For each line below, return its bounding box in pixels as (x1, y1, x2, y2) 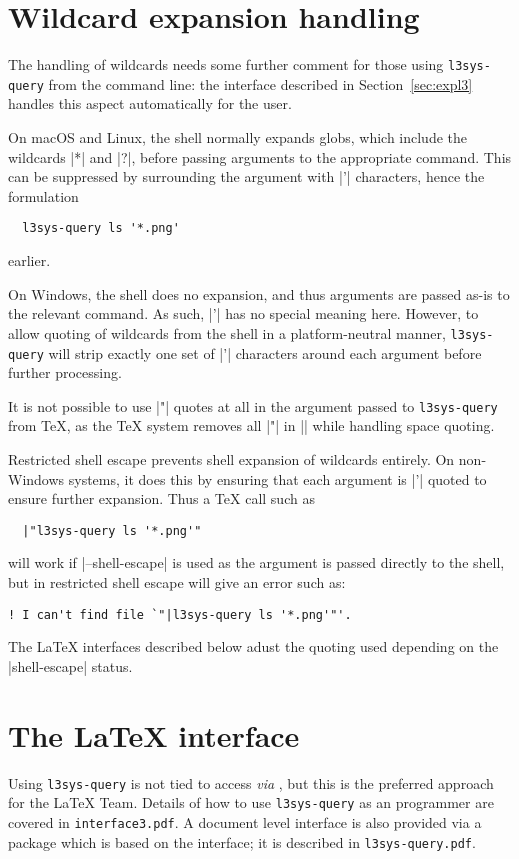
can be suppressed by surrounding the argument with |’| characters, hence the (8, 166, 485, 187)
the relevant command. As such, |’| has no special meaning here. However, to (8, 303, 479, 324)
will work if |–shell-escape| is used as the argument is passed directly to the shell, (8, 552, 505, 573)
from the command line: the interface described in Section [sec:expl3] (48, 73, 473, 94)
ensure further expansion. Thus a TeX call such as (8, 488, 315, 509)
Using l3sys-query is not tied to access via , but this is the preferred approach (8, 772, 494, 793)
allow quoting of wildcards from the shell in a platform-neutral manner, (8, 322, 446, 343)
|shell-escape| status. (8, 655, 133, 676)
